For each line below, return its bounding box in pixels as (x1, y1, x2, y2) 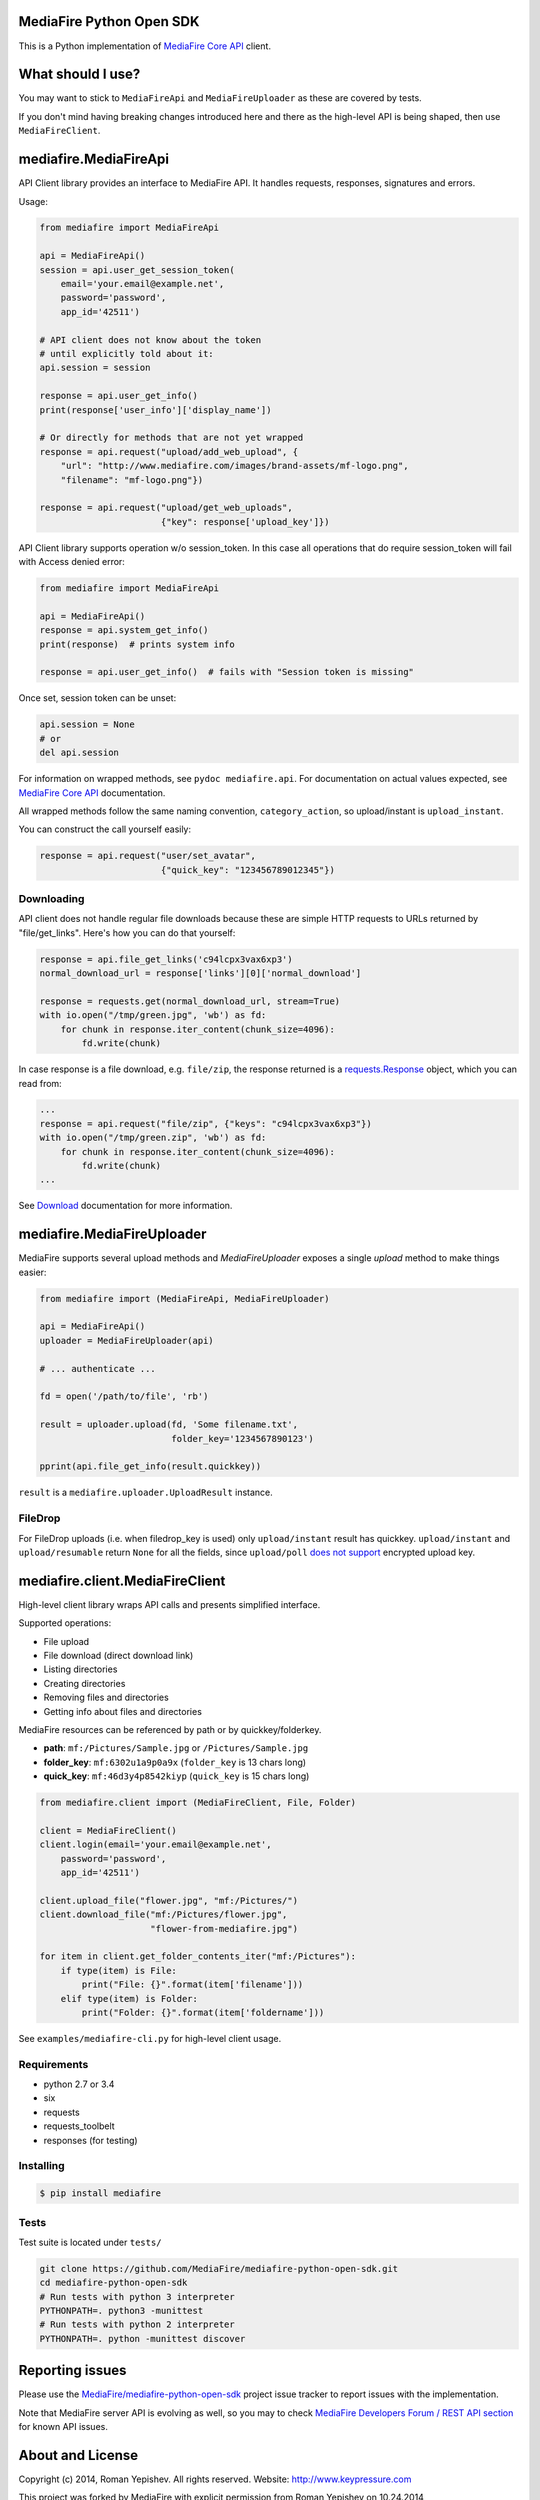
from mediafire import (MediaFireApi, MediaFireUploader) (39, 1293, 330, 1304)
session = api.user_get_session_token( (39, 264, 235, 275)
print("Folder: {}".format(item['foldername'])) (81, 2006, 325, 2018)
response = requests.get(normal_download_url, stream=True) (39, 995, 341, 1007)
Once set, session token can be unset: (18, 692, 177, 704)
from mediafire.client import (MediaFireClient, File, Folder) (39, 1797, 357, 1809)
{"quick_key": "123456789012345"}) (160, 864, 335, 875)
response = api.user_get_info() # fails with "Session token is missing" (39, 666, 415, 678)
